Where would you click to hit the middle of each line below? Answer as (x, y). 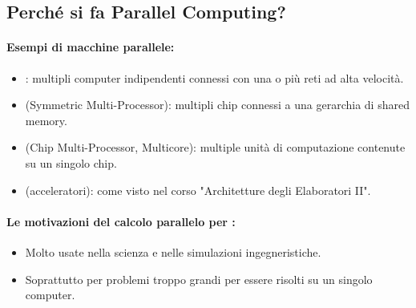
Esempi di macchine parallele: (91, 47)
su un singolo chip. (71, 162)
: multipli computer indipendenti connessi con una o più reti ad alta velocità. (214, 77)
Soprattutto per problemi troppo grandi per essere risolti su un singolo (199, 279)
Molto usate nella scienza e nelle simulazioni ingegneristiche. (173, 251)
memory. (46, 120)
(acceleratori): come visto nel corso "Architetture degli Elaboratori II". (198, 190)
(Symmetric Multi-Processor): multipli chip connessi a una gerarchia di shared (217, 105)
